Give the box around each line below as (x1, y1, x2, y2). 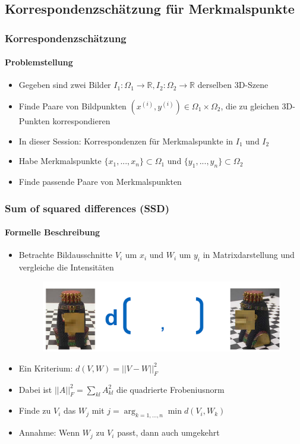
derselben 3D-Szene (197, 78, 269, 91)
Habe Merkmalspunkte (18, 155, 102, 167)
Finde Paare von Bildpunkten (18, 100, 127, 112)
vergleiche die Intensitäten (18, 261, 114, 273)
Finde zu (18, 404, 51, 417)
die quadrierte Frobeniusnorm (116, 383, 225, 395)
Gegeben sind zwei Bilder (18, 78, 111, 91)
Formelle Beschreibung (5, 226, 100, 238)
